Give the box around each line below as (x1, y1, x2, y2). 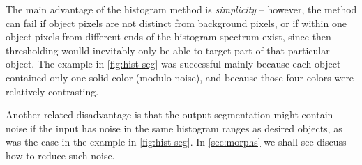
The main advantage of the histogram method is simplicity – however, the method (6, 2, 357, 16)
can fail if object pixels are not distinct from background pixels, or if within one (6, 15, 347, 30)
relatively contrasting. (6, 84, 99, 98)
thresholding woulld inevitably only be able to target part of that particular (6, 42, 330, 57)
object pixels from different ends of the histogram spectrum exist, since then (6, 29, 331, 44)
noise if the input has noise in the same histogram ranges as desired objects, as (6, 120, 342, 135)
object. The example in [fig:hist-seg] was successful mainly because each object (6, 56, 341, 71)
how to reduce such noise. (6, 148, 115, 162)
